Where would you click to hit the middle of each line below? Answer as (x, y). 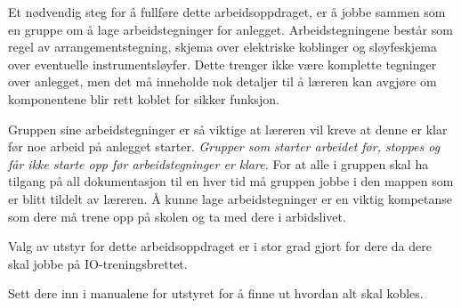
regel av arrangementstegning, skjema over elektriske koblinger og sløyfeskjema (223, 47)
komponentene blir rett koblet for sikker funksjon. (144, 98)
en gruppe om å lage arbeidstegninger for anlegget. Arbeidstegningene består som (230, 29)
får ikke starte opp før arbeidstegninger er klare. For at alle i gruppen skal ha (218, 163)
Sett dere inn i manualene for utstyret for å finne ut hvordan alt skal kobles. (216, 293)
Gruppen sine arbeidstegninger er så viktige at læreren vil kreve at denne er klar (228, 129)
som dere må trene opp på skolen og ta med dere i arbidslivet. (177, 216)
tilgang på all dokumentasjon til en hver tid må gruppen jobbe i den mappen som (231, 181)
